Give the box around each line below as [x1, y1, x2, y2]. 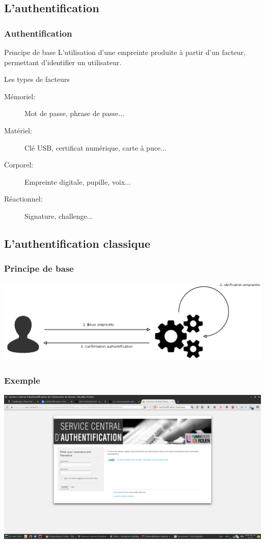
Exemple [4, 374, 40, 387]
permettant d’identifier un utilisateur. [4, 56, 122, 67]
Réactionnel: [4, 193, 43, 204]
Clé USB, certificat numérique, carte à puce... [24, 142, 167, 153]
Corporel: [4, 159, 34, 170]
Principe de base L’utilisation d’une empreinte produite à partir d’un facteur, [4, 47, 246, 57]
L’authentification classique [4, 235, 150, 251]
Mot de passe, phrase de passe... [24, 108, 125, 119]
